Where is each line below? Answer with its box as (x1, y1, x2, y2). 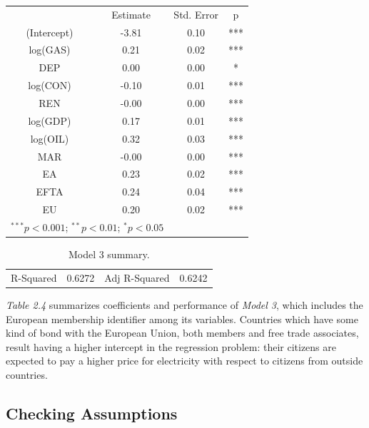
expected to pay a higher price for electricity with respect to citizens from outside (6, 353, 363, 368)
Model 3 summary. (68, 246, 150, 261)
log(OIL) (30, 131, 69, 146)
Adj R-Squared (104, 270, 170, 285)
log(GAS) (29, 42, 71, 57)
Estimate (111, 6, 151, 21)
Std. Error (173, 6, 218, 21)
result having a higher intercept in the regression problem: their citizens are (6, 339, 337, 354)
